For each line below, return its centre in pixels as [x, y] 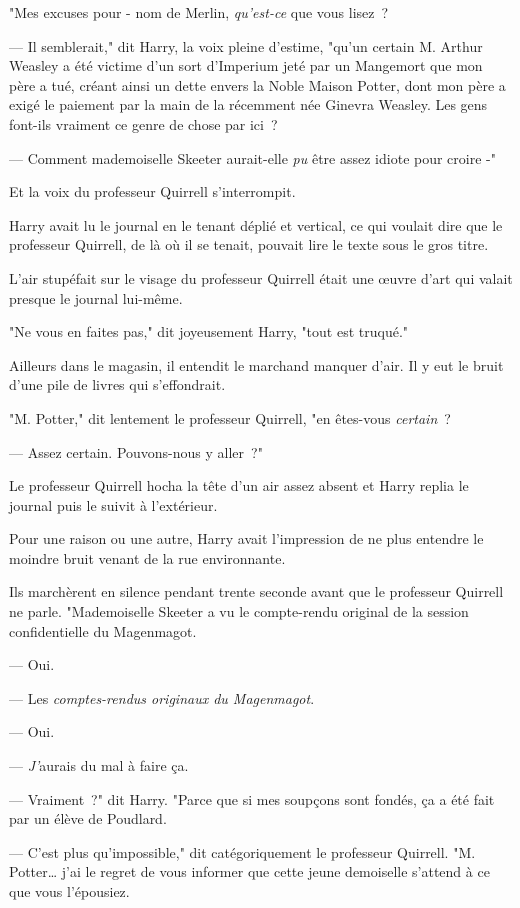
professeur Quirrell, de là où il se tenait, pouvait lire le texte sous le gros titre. [249, 244]
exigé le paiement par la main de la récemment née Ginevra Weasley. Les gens [248, 104]
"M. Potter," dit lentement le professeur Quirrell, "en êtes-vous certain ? [230, 417]
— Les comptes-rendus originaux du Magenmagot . [162, 697]
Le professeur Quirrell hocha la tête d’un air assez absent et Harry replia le [239, 485]
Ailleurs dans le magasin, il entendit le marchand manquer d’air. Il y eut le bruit [256, 364]
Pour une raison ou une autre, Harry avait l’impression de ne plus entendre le [246, 538]
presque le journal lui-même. [96, 297]
